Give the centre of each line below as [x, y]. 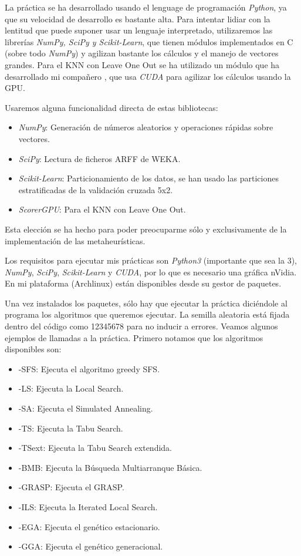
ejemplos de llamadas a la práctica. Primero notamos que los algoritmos [134, 337]
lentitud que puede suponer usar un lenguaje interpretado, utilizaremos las [139, 30]
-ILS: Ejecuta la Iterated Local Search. [88, 507]
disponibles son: [33, 349]
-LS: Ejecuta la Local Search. [71, 388]
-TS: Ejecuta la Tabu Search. [71, 428]
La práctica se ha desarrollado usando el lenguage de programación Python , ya [146, 7]
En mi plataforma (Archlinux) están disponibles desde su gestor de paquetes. [143, 283]
